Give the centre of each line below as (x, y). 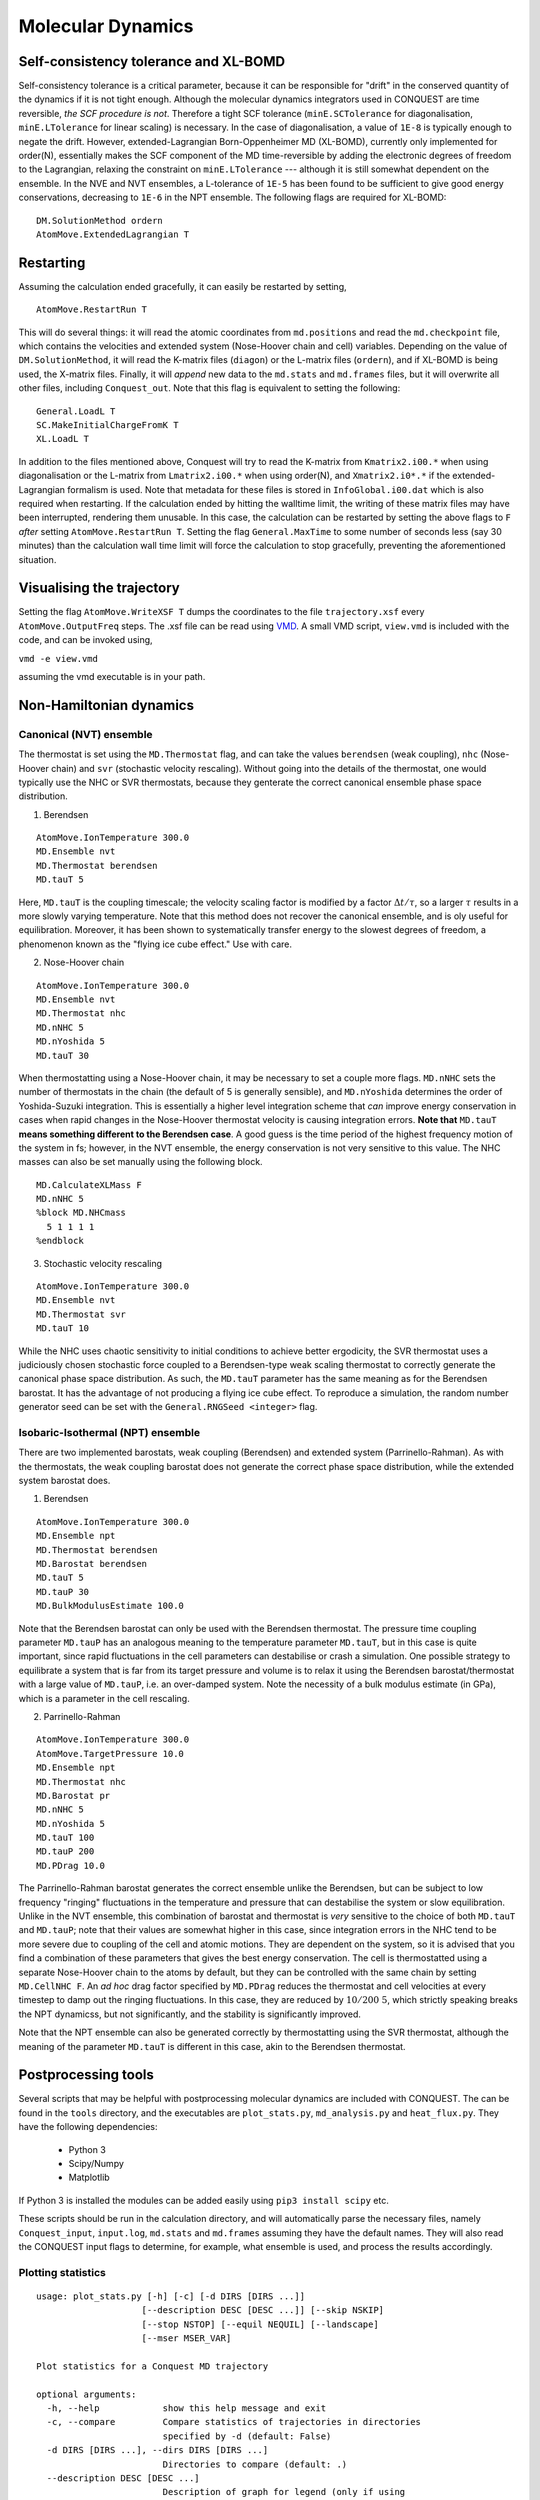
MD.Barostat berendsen (92, 1564)
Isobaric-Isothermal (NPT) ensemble (109, 1432)
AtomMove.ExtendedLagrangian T (113, 234)
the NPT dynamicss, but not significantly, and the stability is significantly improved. (190, 2014)
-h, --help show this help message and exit (186, 2408)
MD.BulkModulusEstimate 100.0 (110, 1606)
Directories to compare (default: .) (255, 2464)
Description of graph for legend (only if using (284, 2492)
